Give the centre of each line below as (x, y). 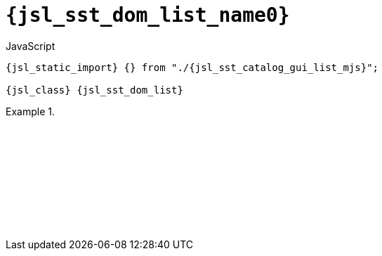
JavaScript (31, 46)
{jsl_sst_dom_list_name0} (148, 15)
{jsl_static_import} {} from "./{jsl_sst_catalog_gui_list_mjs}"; (192, 67)
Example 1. (30, 111)
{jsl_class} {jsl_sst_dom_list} (94, 90)
